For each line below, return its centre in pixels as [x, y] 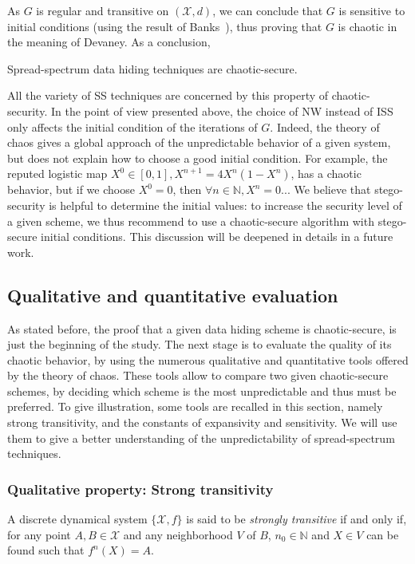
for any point [39, 534]
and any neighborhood [178, 534]
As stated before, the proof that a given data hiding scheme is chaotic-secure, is [202, 328]
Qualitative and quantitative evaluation [173, 295]
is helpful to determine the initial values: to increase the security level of [225, 205]
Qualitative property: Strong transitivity [140, 489]
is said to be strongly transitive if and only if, [296, 519]
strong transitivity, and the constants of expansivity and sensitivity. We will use [202, 422]
